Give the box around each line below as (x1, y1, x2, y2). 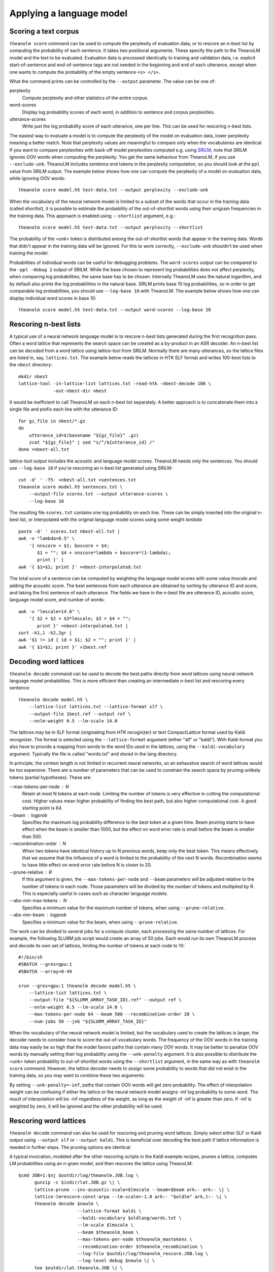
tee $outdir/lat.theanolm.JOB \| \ (34, 1265, 123, 1270)
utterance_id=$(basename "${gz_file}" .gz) (28, 432, 139, 438)
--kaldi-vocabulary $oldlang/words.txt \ (77, 1215, 182, 1221)
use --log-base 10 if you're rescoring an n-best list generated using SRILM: (9, 465, 173, 471)
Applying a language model (9, 8, 128, 19)
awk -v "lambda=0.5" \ (18, 536, 75, 541)
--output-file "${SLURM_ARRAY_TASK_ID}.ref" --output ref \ (28, 997, 182, 1003)
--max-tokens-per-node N (9, 784, 70, 790)
